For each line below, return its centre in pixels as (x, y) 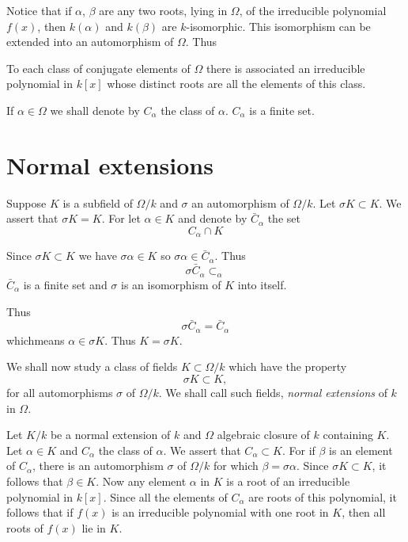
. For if (298, 450)
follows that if (40, 512)
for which (236, 466)
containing (348, 435)
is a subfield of (98, 202)
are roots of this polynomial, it (323, 496)
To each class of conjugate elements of (98, 68)
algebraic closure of (263, 435)
